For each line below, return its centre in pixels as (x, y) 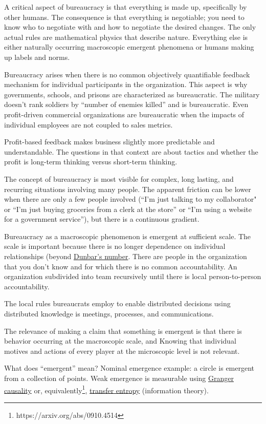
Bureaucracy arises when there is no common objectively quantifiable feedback (127, 74)
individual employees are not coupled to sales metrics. (88, 124)
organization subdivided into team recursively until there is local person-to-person (133, 276)
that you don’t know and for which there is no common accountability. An (121, 266)
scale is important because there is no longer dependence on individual (115, 246)
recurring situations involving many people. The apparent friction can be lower (128, 189)
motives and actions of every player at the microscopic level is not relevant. (122, 351)
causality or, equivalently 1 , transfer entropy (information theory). (106, 389)
